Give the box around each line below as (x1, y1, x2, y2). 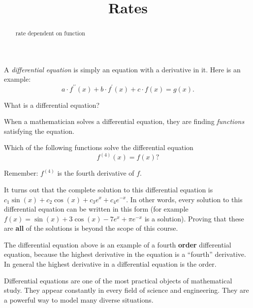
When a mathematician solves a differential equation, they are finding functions (4, 116, 245, 126)
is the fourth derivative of (57, 168, 134, 178)
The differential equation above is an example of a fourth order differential (4, 239, 231, 249)
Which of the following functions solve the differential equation (4, 142, 193, 153)
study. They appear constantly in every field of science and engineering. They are (4, 285, 249, 295)
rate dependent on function (15, 29, 85, 37)
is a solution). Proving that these (144, 213, 244, 223)
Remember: (4, 168, 38, 178)
